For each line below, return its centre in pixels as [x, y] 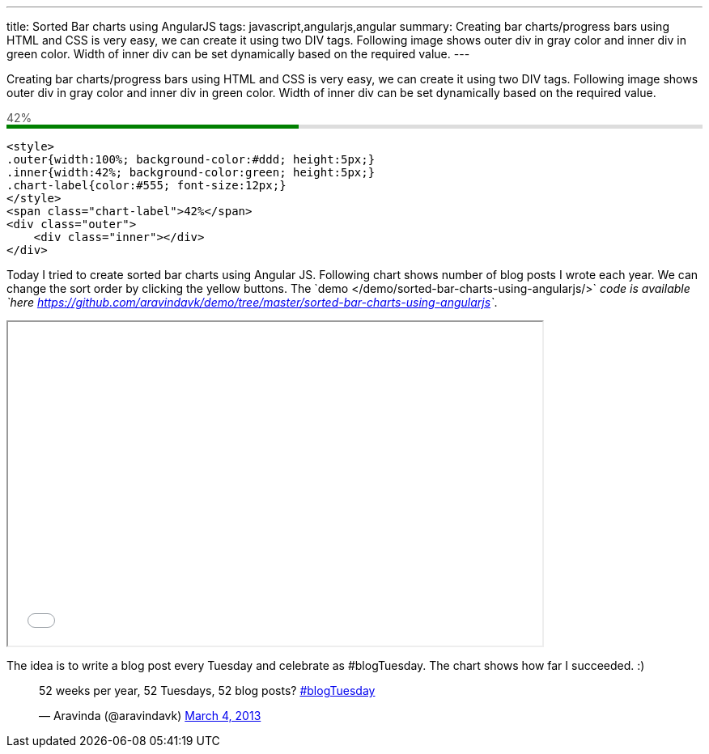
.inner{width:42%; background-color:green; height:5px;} [191, 172]
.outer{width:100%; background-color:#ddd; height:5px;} [191, 159]
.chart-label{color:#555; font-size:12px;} [146, 185]
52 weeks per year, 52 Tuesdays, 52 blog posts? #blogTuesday [207, 690]
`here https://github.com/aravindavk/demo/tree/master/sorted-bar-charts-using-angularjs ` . [252, 302]
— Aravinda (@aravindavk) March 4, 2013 [150, 716]
